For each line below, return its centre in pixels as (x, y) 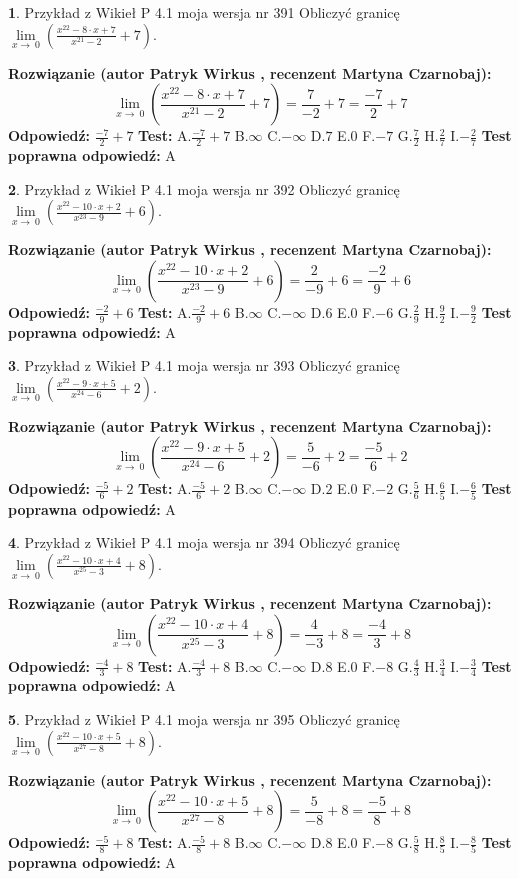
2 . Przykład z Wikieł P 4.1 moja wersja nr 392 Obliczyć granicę (204, 188)
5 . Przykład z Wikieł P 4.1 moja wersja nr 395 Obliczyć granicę (204, 718)
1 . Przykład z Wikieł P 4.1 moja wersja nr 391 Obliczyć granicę (204, 12)
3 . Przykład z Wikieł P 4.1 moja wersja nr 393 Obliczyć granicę (204, 365)
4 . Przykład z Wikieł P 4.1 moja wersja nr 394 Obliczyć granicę (204, 542)
